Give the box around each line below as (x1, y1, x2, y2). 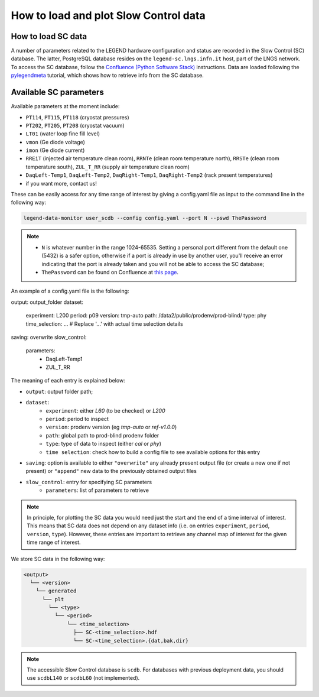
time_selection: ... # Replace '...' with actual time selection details (25, 320, 183, 328)
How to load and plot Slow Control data (11, 9, 206, 22)
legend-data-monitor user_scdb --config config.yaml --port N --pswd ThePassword (23, 215, 267, 222)
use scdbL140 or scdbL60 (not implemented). (27, 675, 140, 682)
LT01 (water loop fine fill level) (25, 130, 100, 137)
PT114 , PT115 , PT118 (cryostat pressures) (25, 114, 129, 121)
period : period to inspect (45, 416, 109, 423)
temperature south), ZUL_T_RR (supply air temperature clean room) (25, 163, 190, 170)
